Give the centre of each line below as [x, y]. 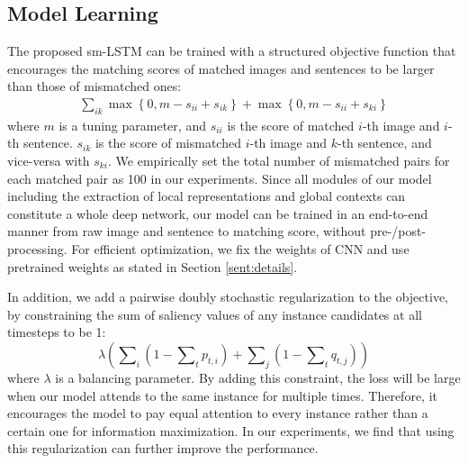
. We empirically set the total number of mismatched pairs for [279, 160]
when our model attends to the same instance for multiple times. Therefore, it [222, 395]
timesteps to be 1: [57, 332]
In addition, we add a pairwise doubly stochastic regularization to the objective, [228, 297]
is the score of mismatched [168, 143]
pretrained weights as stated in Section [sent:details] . [153, 266]
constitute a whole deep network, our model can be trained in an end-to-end [218, 213]
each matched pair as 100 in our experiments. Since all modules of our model [220, 178]
